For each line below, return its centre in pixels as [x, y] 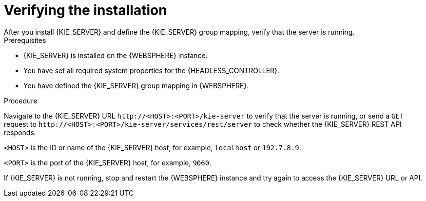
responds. [20, 132]
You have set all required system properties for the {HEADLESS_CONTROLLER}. [152, 70]
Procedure [21, 100]
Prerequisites [25, 40]
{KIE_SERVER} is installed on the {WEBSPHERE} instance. [116, 55]
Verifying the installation [86, 10]
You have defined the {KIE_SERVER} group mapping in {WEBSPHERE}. [136, 85]
